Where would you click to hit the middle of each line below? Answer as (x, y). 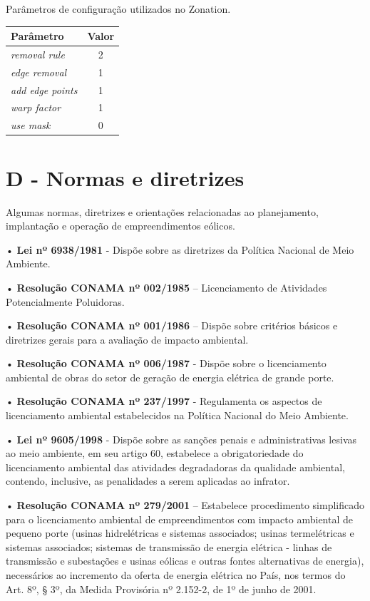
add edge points (44, 89)
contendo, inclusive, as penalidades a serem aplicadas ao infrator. (148, 481)
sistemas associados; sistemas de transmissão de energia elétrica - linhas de (169, 546)
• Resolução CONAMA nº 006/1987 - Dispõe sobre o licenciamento (166, 363)
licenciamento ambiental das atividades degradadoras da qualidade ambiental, (175, 467)
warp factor (36, 107)
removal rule (38, 54)
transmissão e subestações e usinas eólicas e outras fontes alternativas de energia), (185, 561)
